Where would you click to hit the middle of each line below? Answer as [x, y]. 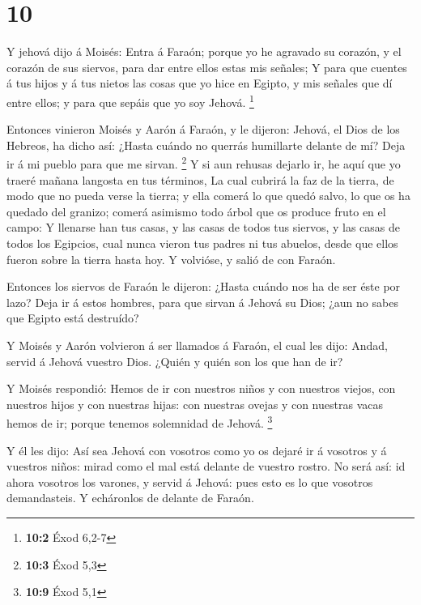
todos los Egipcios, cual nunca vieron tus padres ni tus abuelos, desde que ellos [202, 243]
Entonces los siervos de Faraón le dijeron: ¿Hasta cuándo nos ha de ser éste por [204, 286]
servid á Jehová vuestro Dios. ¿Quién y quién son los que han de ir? [175, 361]
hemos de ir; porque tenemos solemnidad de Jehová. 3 [140, 422]
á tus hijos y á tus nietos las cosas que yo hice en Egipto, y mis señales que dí [200, 83]
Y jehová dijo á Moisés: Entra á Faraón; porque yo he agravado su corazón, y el [204, 51]
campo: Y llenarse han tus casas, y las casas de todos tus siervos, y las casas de [203, 227]
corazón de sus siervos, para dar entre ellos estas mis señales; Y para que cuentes [207, 67]
